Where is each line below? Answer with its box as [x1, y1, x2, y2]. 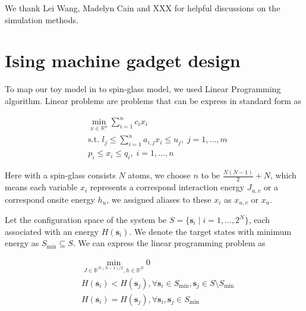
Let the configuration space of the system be [5, 213, 167, 226]
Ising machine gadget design [5, 48, 241, 73]
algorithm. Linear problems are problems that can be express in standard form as [5, 94, 302, 106]
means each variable [5, 181, 78, 193]
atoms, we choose [128, 169, 191, 181]
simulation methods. [5, 13, 78, 26]
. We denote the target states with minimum [129, 225, 292, 237]
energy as [5, 237, 39, 249]
